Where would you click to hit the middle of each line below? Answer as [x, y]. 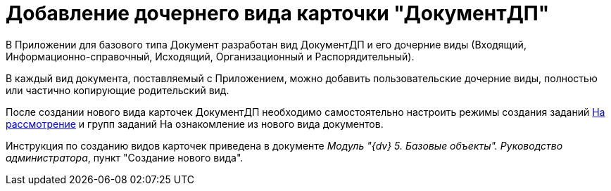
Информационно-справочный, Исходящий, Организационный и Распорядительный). [210, 56]
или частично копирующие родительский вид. [118, 90]
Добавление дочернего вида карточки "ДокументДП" [278, 13]
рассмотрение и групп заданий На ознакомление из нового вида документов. [195, 124]
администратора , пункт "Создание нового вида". [125, 157]
